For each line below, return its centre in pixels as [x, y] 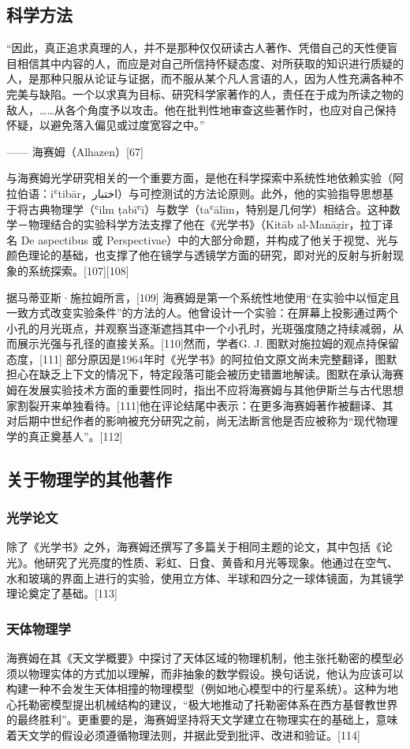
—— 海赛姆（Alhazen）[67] [75, 151]
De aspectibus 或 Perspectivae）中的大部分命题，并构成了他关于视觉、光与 [210, 239]
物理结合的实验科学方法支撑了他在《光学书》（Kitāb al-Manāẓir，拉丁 [205, 224]
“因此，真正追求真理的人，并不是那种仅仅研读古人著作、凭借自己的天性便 [197, 48]
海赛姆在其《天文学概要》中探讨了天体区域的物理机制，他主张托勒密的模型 [199, 658]
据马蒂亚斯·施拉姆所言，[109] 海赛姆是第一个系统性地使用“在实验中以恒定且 [203, 297]
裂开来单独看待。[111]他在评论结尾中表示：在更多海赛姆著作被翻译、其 [211, 405]
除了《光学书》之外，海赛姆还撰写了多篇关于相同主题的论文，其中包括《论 [199, 547]
